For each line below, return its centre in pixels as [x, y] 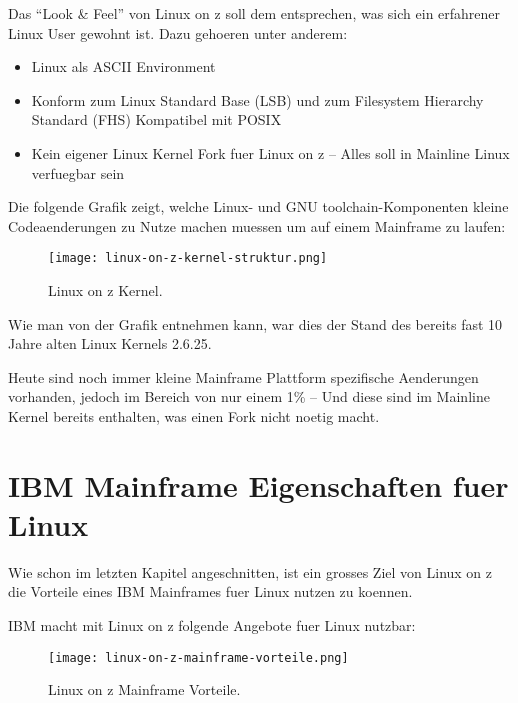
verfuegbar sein [78, 172]
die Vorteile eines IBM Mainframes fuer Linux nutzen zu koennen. [210, 591]
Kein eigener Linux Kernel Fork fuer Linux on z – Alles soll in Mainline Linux [270, 152]
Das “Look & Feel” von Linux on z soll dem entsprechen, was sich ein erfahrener [254, 13]
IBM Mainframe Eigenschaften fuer [258, 484]
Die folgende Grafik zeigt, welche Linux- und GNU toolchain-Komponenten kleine [258, 206]
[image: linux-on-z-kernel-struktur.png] [188, 258]
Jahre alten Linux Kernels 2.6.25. [110, 343]
